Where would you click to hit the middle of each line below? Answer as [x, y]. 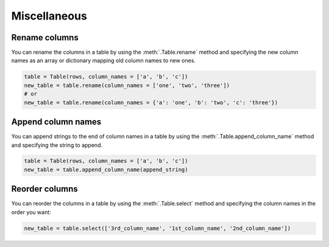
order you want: [31, 212]
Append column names [56, 122]
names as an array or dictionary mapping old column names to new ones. [104, 60]
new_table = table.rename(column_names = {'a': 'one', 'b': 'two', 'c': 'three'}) [151, 102]
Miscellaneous [49, 16]
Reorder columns [45, 189]
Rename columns [45, 38]
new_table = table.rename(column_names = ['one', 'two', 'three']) [127, 85]
